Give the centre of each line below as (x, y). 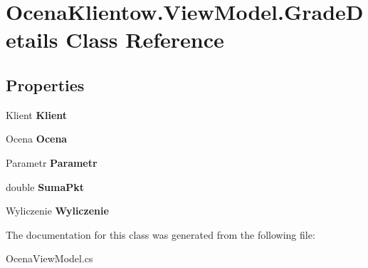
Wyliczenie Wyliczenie (57, 211)
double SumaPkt (45, 186)
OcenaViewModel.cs (49, 258)
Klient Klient (37, 114)
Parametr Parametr (52, 162)
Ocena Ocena (37, 139)
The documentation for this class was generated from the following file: (161, 234)
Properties (45, 84)
